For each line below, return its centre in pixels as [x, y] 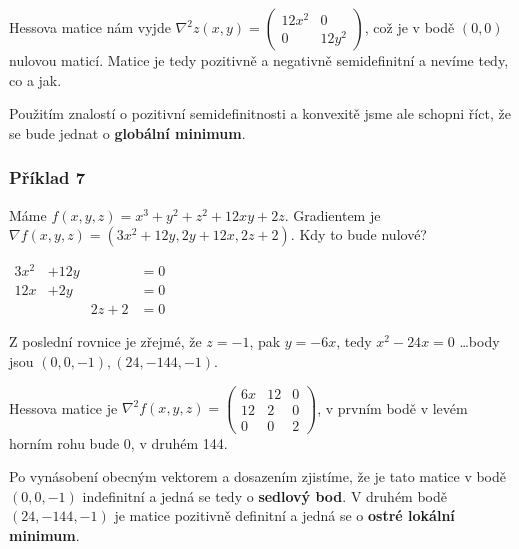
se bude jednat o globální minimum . [127, 132]
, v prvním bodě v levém [392, 407]
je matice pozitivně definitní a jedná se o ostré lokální [284, 515]
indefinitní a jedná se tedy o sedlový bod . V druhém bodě [264, 495]
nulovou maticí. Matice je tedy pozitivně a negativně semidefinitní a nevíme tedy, [259, 60]
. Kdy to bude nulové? [358, 234]
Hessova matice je [63, 407]
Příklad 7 [47, 177]
